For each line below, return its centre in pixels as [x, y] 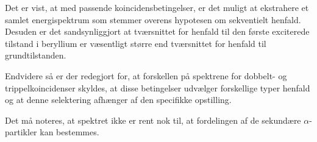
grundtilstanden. [36, 55]
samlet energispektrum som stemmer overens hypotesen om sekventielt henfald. [153, 19]
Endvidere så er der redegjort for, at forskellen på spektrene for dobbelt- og [146, 75]
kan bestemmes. [69, 132]
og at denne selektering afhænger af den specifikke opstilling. [118, 100]
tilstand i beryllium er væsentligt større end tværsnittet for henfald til [136, 43]
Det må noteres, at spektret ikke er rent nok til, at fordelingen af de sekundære [153, 120]
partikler [21, 132]
